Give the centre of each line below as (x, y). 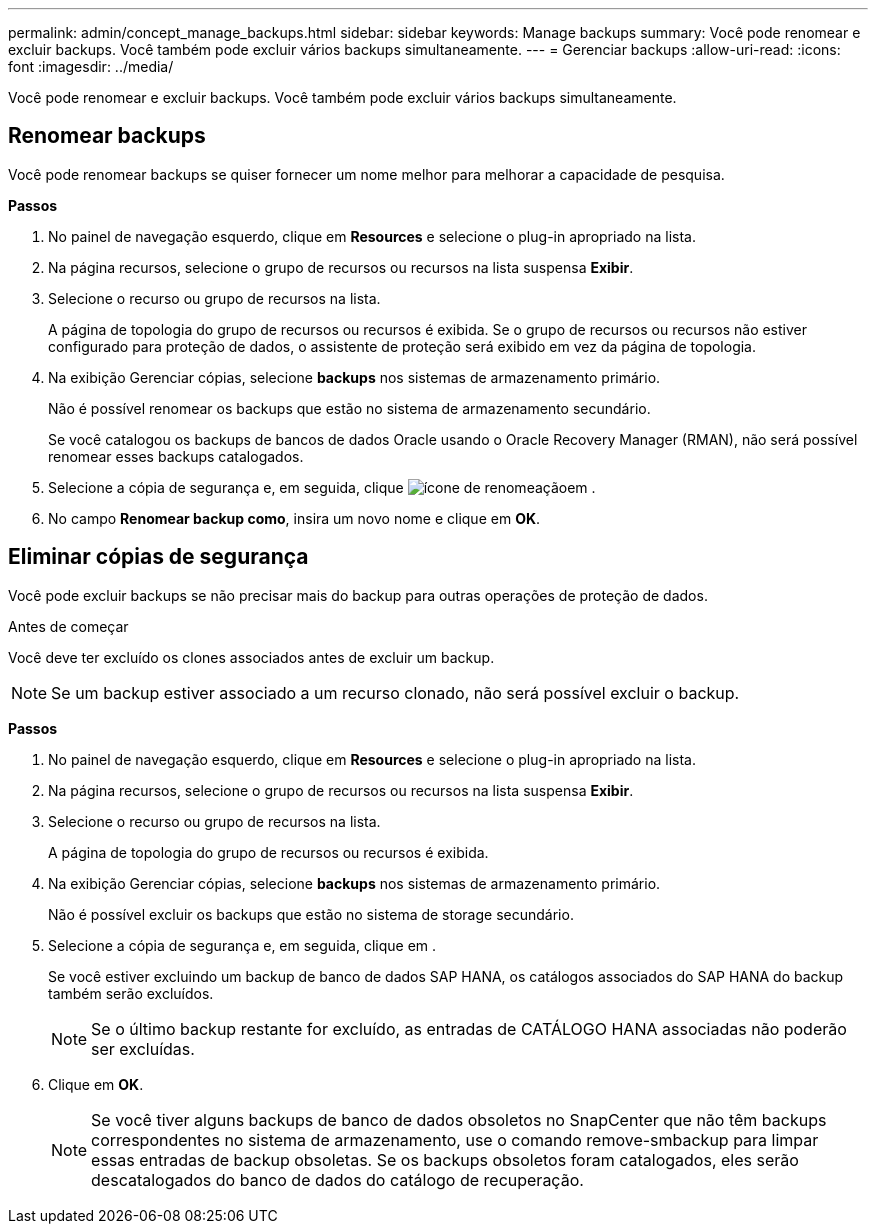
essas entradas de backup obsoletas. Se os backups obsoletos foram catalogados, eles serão (445, 1159)
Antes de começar (68, 626)
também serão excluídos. (131, 993)
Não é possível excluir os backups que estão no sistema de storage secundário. (311, 914)
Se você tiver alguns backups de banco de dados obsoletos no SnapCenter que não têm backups (459, 1119)
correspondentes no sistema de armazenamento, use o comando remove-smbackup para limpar (455, 1139)
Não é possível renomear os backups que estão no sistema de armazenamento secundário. (349, 408)
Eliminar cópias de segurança (158, 557)
